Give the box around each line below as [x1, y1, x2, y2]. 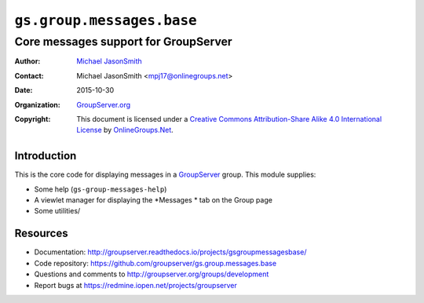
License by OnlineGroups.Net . [76, 126, 174, 135]
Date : [14, 86, 33, 95]
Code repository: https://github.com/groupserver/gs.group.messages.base [34, 258, 277, 268]
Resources [14, 227, 68, 240]
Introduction [14, 149, 77, 162]
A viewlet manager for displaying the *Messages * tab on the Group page [34, 195, 272, 205]
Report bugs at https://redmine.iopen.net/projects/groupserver [34, 280, 237, 290]
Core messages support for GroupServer [14, 35, 232, 49]
